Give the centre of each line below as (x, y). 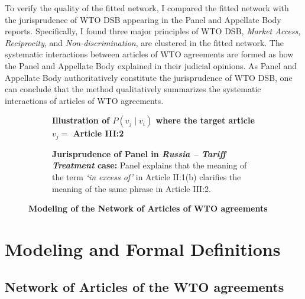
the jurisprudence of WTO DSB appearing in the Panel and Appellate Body (143, 19)
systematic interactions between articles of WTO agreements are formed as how (149, 54)
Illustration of (81, 120)
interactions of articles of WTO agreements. (84, 100)
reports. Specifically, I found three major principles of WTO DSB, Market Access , (153, 31)
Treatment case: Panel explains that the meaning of (150, 165)
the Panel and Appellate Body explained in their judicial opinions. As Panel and (151, 65)
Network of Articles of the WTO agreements (145, 286)
